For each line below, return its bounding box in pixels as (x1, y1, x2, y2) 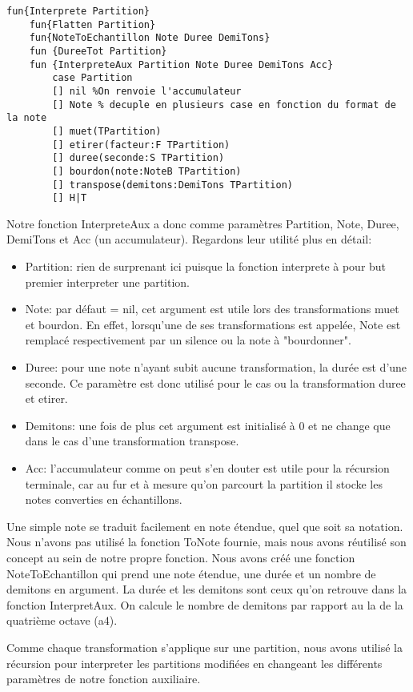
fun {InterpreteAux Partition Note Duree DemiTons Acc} (29, 58, 334, 70)
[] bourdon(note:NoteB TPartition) (52, 165, 242, 177)
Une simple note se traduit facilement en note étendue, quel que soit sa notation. (6, 517, 403, 534)
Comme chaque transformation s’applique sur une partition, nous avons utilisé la (6, 638, 403, 655)
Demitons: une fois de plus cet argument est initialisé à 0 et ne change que (25, 416, 391, 433)
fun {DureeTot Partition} (29, 45, 167, 57)
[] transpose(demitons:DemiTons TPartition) (52, 179, 293, 191)
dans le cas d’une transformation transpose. (25, 432, 239, 449)
